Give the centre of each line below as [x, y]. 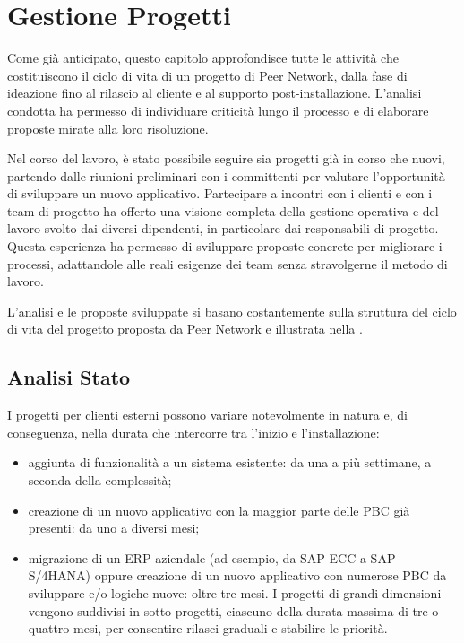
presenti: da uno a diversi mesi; [114, 528]
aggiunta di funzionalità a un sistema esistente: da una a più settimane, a [230, 462]
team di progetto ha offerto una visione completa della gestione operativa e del [223, 210]
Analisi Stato [69, 377]
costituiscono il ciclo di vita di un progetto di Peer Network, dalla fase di [207, 75]
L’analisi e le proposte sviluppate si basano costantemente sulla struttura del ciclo [232, 311]
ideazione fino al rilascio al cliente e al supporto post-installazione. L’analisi [215, 93]
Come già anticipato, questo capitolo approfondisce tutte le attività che [203, 58]
